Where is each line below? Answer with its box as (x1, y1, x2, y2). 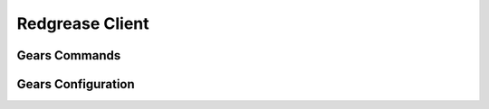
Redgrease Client (16, 14, 149, 33)
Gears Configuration (16, 77, 135, 92)
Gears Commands (16, 48, 121, 63)
